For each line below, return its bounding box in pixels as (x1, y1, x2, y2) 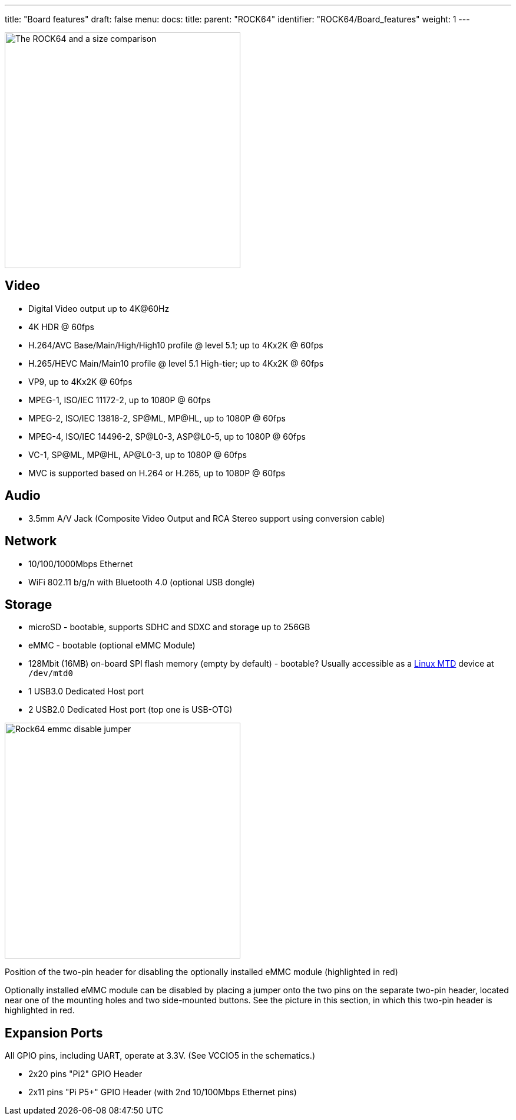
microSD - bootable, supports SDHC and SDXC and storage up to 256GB (28, 622, 310, 633)
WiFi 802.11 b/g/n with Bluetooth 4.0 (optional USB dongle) (28, 577, 255, 587)
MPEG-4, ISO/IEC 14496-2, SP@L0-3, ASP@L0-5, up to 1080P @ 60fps (28, 431, 306, 442)
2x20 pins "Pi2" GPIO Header (28, 1069, 143, 1079)
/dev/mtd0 (28, 668, 73, 678)
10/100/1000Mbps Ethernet (28, 558, 133, 569)
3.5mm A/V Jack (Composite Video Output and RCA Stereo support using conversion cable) (28, 513, 385, 523)
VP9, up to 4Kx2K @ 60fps (28, 376, 133, 387)
